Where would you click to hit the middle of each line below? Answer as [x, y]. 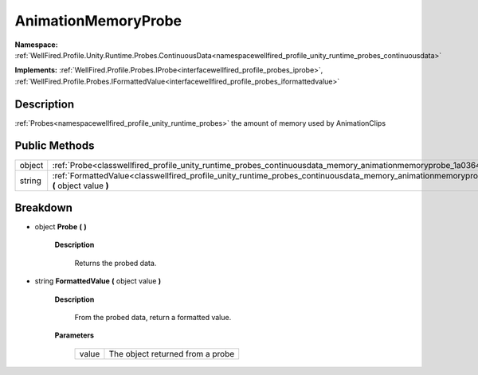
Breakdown [44, 207]
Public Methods [55, 146]
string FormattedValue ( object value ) [98, 281]
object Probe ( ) [61, 227]
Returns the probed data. [116, 263]
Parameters [74, 335]
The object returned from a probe [172, 354]
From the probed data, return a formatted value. [153, 317]
